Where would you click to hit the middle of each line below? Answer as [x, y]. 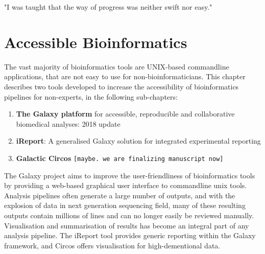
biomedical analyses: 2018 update [68, 123]
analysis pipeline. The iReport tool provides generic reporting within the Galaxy [130, 235]
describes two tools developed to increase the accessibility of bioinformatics [122, 86]
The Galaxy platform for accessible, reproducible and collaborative [125, 114]
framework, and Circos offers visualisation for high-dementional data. [112, 245]
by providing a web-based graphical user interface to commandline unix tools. [126, 185]
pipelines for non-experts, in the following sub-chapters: [91, 96]
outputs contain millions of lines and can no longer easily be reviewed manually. [129, 215]
